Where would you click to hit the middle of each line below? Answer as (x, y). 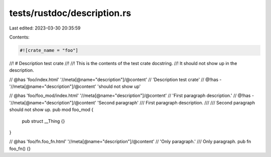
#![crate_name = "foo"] (49, 50)
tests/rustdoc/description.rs (70, 13)
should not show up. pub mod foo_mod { (51, 109)
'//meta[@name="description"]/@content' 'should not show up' (75, 86)
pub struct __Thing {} (43, 121)
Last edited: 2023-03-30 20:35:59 (45, 28)
